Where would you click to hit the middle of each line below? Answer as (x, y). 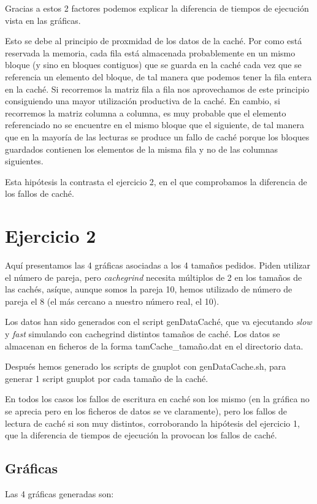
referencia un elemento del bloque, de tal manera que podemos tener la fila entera (158, 76)
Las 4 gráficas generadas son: (59, 493)
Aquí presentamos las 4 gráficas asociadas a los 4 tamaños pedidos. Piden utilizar (158, 265)
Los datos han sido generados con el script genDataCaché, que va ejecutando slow (158, 322)
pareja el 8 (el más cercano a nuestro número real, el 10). (112, 301)
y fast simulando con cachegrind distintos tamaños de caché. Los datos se (143, 334)
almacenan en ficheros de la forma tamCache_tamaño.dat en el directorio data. (154, 346)
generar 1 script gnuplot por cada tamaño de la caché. (107, 378)
